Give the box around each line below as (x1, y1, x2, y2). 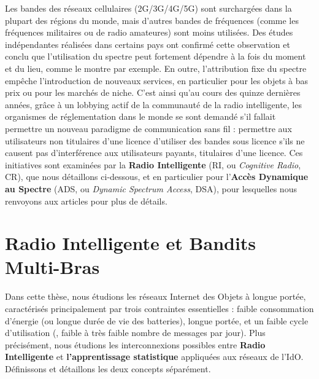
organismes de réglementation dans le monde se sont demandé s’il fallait (5, 110, 276, 123)
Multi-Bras (5, 254, 100, 279)
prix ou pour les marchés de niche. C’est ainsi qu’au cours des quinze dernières (5, 86, 301, 99)
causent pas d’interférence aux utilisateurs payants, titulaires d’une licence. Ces (5, 146, 303, 159)
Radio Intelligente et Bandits (5, 230, 256, 256)
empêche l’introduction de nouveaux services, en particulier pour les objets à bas (5, 74, 309, 87)
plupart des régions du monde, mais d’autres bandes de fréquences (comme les (5, 14, 299, 26)
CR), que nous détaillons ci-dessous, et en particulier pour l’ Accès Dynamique (5, 170, 309, 183)
